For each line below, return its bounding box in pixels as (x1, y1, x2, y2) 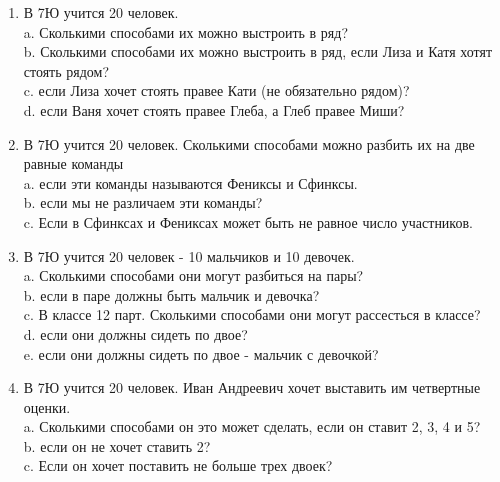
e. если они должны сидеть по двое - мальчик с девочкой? (23, 343, 379, 364)
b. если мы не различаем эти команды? (23, 192, 263, 213)
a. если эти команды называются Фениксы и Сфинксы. (23, 172, 358, 193)
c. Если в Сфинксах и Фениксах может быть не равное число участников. (23, 211, 473, 232)
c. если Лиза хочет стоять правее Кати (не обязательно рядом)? (23, 80, 410, 101)
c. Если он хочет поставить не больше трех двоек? (23, 455, 333, 476)
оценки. (23, 396, 71, 417)
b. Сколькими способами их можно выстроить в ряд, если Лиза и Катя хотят (23, 41, 493, 62)
